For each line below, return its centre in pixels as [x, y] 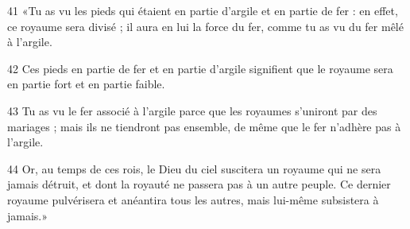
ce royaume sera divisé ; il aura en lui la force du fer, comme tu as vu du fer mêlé [205, 26]
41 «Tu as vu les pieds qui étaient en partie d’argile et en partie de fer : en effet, [203, 10]
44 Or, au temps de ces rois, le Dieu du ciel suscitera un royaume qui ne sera [194, 168]
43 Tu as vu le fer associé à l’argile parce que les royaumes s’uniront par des [192, 110]
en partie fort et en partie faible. [86, 84]
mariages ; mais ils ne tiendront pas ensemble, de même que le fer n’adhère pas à [204, 126]
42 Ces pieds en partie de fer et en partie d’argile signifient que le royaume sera [200, 68]
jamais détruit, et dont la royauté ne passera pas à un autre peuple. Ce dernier [199, 184]
